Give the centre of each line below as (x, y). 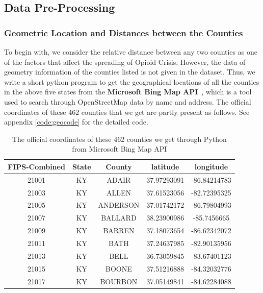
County (119, 166)
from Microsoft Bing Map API (120, 149)
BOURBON (119, 281)
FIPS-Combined (36, 166)
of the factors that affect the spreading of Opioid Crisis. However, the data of (125, 62)
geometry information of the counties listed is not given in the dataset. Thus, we (130, 72)
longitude (211, 166)
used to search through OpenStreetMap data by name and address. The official (128, 101)
